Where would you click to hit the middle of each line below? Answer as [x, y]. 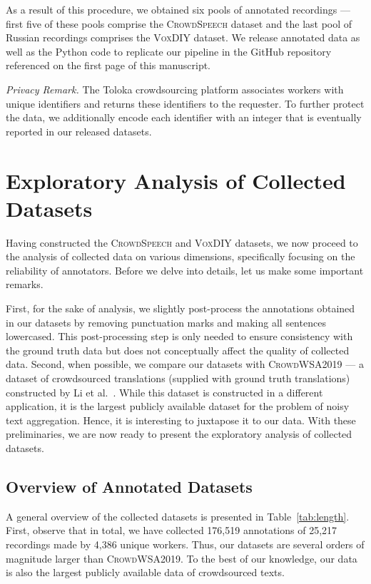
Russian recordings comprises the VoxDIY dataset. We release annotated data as [183, 37]
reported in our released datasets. [79, 131]
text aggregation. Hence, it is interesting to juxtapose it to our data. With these [181, 420]
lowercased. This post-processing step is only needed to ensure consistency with [179, 336]
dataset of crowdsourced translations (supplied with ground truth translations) [178, 378]
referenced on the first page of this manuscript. [108, 65]
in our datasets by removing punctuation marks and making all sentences [166, 322]
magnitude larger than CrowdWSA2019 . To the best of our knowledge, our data [182, 558]
